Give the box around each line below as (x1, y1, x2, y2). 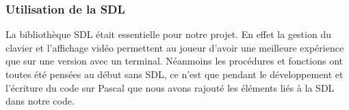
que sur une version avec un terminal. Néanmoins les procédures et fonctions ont (5, 54, 343, 68)
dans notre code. (5, 94, 75, 108)
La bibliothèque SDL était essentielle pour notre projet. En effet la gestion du (5, 27, 331, 41)
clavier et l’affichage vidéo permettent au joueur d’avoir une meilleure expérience (5, 40, 344, 54)
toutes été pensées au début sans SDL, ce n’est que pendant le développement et (5, 67, 344, 81)
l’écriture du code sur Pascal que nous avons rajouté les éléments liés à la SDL (5, 80, 335, 94)
